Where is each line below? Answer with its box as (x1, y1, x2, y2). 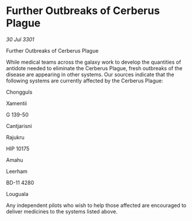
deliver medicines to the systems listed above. (6, 208, 118, 215)
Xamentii (6, 99, 28, 106)
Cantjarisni (6, 122, 32, 129)
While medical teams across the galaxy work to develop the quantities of (6, 58, 181, 65)
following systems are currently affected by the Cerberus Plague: (6, 77, 164, 84)
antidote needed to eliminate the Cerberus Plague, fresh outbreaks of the (6, 64, 183, 71)
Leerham (6, 168, 28, 175)
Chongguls (6, 88, 33, 95)
